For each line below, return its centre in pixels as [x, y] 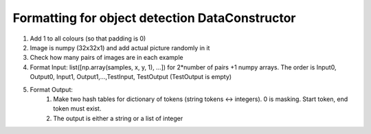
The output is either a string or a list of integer [118, 118]
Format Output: [52, 89]
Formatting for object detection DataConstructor [154, 18]
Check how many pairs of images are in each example [106, 58]
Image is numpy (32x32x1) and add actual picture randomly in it [120, 47]
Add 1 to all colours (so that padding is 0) [88, 38]
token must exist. [77, 109]
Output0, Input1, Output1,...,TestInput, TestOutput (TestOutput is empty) [131, 77]
